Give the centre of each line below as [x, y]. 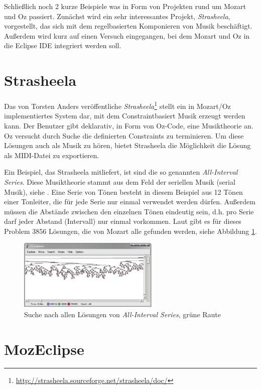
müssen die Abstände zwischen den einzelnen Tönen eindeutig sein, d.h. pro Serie [129, 211]
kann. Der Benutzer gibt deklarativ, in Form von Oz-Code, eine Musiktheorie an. [129, 125]
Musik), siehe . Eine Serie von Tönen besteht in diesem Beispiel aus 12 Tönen [123, 191]
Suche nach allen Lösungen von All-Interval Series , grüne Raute [123, 314]
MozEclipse [44, 349]
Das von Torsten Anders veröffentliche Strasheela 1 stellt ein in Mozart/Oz [117, 105]
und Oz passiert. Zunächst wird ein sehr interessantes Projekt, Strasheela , [117, 16]
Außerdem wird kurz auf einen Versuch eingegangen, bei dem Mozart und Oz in [127, 35]
